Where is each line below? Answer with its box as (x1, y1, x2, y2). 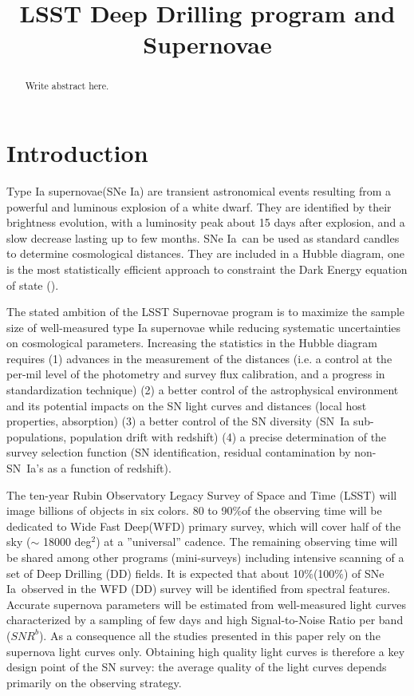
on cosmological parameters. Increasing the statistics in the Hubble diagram (6, 334, 377, 351)
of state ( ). (6, 276, 59, 293)
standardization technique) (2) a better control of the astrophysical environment (6, 382, 399, 398)
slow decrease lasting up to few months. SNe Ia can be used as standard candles (6, 229, 400, 246)
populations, (6, 428, 67, 445)
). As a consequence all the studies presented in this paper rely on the (38, 627, 380, 643)
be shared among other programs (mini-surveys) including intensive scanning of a (6, 549, 404, 566)
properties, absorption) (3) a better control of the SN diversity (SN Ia (6, 413, 350, 429)
